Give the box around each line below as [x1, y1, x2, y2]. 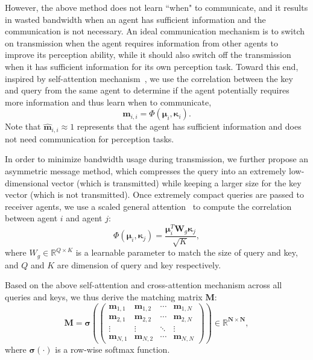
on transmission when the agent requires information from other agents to [5, 36, 278, 49]
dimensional [5, 176, 49, 189]
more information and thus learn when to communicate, [5, 95, 212, 108]
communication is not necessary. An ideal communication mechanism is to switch [5, 25, 305, 37]
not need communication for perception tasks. [5, 132, 174, 145]
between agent [5, 212, 58, 224]
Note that [5, 120, 41, 133]
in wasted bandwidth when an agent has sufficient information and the [5, 13, 266, 25]
